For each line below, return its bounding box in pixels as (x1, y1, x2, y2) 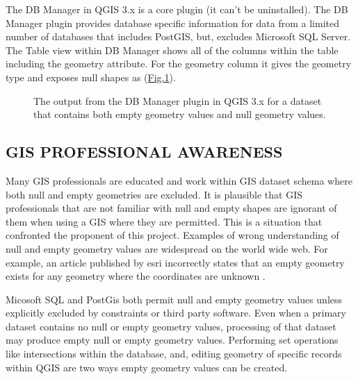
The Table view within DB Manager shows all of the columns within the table (6, 42, 339, 57)
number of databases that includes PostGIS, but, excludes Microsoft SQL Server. (6, 29, 351, 44)
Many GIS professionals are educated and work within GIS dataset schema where (6, 173, 352, 187)
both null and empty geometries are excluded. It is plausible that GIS (6, 187, 303, 201)
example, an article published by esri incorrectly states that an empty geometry (6, 255, 345, 269)
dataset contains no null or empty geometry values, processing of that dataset (6, 319, 336, 333)
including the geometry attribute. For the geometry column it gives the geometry (6, 56, 352, 71)
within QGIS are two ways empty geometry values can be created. (6, 360, 288, 374)
